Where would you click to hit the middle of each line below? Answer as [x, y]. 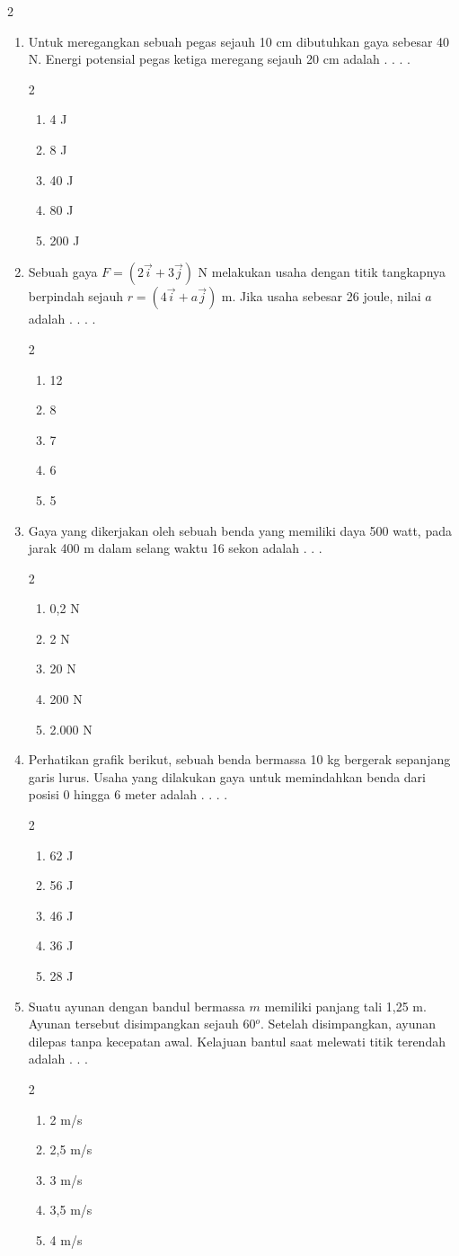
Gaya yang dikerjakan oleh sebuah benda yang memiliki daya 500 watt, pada [240, 530]
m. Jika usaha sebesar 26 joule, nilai [321, 296]
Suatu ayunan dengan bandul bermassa [137, 1006]
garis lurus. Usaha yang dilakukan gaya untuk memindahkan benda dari [227, 776]
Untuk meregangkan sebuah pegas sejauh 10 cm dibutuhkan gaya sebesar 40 [239, 41]
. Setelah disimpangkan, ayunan [348, 1024]
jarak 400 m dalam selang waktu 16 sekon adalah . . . [175, 548]
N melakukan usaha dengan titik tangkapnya [322, 272]
